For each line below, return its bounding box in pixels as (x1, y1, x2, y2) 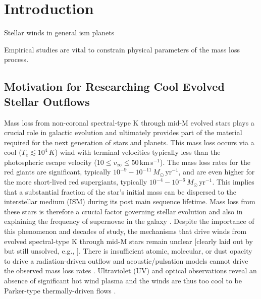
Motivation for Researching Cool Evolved (4, 79, 225, 94)
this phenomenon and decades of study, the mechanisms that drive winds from (4, 226, 247, 236)
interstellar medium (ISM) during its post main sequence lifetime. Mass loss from (4, 196, 255, 207)
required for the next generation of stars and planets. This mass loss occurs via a (4, 137, 254, 147)
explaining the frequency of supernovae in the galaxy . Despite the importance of (4, 216, 254, 226)
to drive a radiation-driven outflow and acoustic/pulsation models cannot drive (4, 255, 248, 266)
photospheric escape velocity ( (4, 156, 97, 167)
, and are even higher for (178, 166, 255, 177)
